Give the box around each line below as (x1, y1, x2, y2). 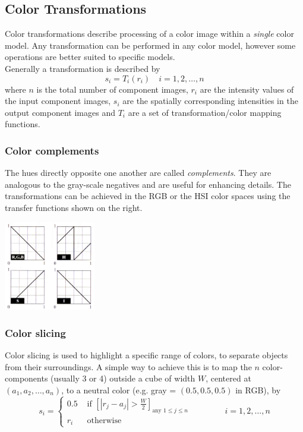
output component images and (5, 106, 115, 118)
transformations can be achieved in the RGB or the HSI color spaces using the (5, 190, 291, 202)
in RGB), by (235, 383, 281, 396)
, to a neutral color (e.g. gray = (61, 383, 176, 396)
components (5, 372, 48, 384)
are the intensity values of (200, 83, 294, 95)
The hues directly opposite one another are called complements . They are (5, 166, 272, 179)
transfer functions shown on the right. (5, 201, 143, 213)
